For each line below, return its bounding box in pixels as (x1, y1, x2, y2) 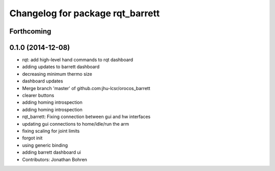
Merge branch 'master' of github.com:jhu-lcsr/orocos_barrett (22, 85, 150, 91)
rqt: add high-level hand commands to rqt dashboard (22, 56, 133, 63)
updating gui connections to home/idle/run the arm (22, 121, 129, 127)
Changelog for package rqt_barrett (9, 8, 160, 19)
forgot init (22, 135, 43, 141)
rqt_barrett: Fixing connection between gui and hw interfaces (22, 113, 151, 120)
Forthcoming (9, 27, 51, 36)
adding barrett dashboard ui (22, 149, 81, 155)
